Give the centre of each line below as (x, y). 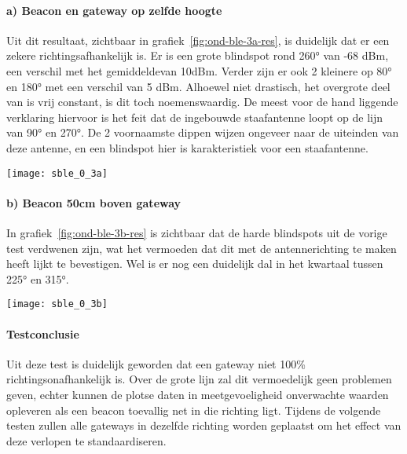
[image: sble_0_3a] (57, 173)
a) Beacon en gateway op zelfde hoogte (114, 10)
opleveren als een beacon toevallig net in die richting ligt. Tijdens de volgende (194, 410)
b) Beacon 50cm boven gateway (94, 202)
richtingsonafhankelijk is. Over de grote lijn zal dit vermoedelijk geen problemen (199, 379)
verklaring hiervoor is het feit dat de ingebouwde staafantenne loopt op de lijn (195, 117)
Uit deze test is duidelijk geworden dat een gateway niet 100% (156, 363)
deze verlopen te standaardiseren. (86, 440)
